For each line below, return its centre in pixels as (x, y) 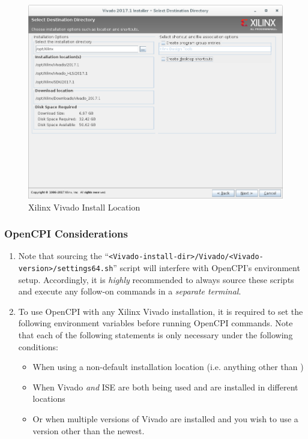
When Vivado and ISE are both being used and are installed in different (165, 387)
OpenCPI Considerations (66, 234)
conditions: (38, 346)
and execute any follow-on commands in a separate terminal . (130, 291)
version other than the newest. (89, 430)
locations (49, 399)
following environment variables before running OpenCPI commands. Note (156, 323)
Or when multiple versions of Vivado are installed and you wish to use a (165, 418)
